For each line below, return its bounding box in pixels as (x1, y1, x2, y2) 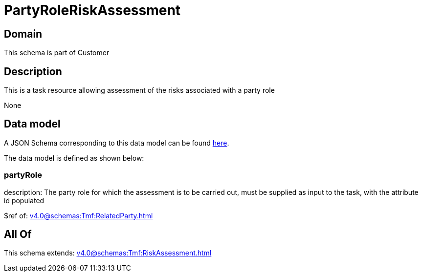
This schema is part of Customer (4, 48, 110, 57)
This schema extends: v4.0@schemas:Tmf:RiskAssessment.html (4, 249, 212, 257)
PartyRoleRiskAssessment (4, 2, 181, 19)
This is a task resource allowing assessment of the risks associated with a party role (4, 86, 275, 95)
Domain (4, 27, 43, 40)
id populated (4, 196, 44, 205)
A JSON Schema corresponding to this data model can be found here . (4, 138, 229, 147)
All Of (4, 228, 32, 241)
